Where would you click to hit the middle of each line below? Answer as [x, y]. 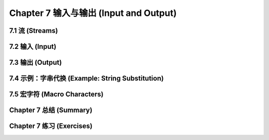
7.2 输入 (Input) [33, 47]
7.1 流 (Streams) [34, 31]
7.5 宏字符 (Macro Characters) [57, 94]
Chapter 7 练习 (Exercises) [51, 126]
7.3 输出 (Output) [36, 63]
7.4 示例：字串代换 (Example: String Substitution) [86, 78]
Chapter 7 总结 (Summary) [51, 110]
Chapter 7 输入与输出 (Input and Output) [93, 13]
